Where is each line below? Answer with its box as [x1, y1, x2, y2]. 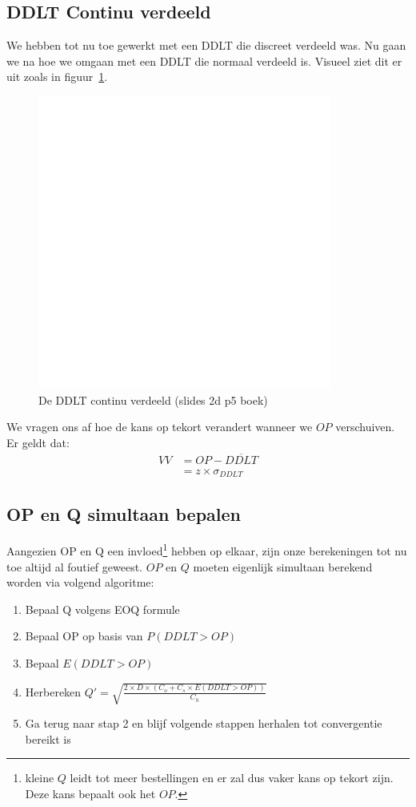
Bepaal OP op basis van [25, 627, 143, 644]
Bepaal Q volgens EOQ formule [25, 600, 180, 617]
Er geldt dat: [6, 434, 70, 450]
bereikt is [25, 730, 71, 747]
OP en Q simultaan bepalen [6, 502, 242, 527]
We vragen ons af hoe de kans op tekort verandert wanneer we [6, 418, 313, 435]
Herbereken [25, 683, 82, 700]
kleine [25, 769, 54, 786]
